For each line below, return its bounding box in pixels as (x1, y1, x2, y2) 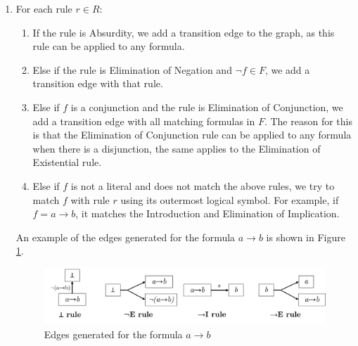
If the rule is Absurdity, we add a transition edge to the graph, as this (32, 25, 335, 39)
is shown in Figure (266, 229, 345, 244)
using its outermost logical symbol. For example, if (120, 192, 339, 207)
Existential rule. (32, 155, 102, 169)
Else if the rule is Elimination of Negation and (32, 62, 232, 77)
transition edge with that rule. (32, 76, 163, 91)
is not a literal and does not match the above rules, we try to (70, 178, 335, 193)
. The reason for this (264, 113, 352, 128)
